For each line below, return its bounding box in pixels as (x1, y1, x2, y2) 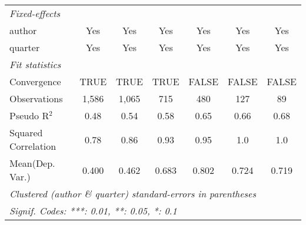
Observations (9, 92, 63, 105)
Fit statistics (9, 58, 61, 71)
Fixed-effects (9, 6, 61, 20)
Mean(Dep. (9, 156, 55, 170)
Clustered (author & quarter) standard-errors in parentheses (9, 187, 256, 200)
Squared (9, 126, 43, 139)
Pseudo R (9, 109, 49, 122)
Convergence (9, 75, 61, 88)
